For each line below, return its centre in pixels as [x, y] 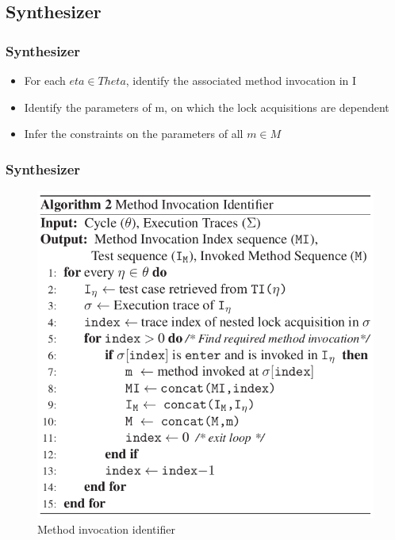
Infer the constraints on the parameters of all [134, 134]
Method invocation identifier [106, 529]
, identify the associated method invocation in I [241, 80]
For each [45, 80]
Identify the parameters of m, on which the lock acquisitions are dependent [207, 107]
